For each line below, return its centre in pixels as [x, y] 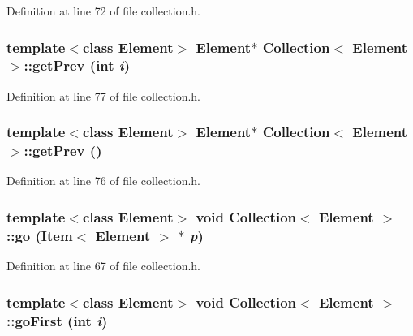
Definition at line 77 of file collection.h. [103, 95]
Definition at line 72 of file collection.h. [103, 11]
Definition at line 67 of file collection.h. [103, 266]
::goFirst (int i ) [57, 320]
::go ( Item [40, 235]
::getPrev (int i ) [77, 65]
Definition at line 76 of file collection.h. [103, 181]
